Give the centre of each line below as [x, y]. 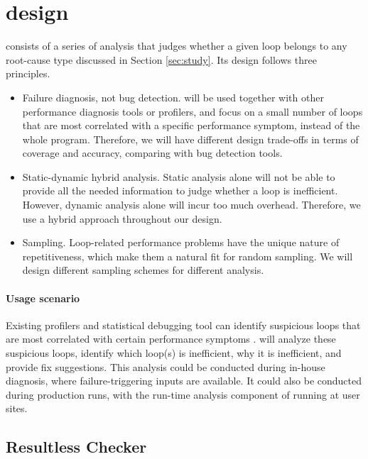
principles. [28, 73]
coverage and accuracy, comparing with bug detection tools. [152, 153]
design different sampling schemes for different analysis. [143, 270]
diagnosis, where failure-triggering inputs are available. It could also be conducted [184, 381]
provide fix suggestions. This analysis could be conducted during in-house [166, 366]
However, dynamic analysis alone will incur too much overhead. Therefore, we [191, 205]
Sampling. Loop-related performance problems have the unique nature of [181, 242]
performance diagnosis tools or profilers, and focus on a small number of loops [193, 111]
